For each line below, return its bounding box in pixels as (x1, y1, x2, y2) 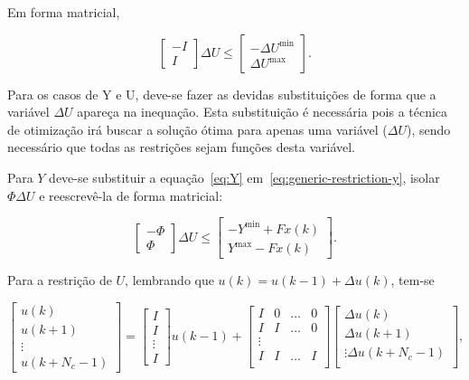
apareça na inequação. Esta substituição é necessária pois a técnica (77, 102, 448, 121)
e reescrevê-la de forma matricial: (39, 185, 223, 204)
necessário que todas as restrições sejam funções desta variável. (7, 138, 355, 157)
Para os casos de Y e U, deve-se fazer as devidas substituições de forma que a (7, 84, 436, 103)
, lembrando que (125, 271, 214, 290)
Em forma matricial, (7, 3, 120, 21)
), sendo (406, 119, 451, 138)
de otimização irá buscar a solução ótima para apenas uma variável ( (7, 119, 388, 138)
